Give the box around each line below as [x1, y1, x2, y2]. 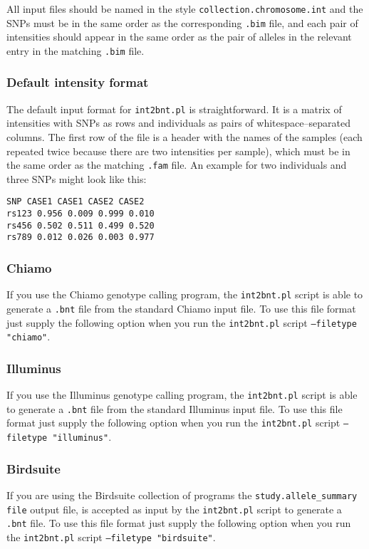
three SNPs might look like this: [6, 171, 147, 186]
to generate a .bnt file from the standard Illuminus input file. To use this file [6, 401, 343, 416]
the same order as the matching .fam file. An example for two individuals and [6, 157, 347, 172]
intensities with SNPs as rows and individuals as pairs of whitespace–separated [6, 115, 350, 130]
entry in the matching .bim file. [6, 43, 145, 58]
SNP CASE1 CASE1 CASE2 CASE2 [6, 197, 145, 207]
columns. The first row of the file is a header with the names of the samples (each [6, 130, 363, 145]
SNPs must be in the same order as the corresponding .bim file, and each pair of [6, 15, 358, 30]
